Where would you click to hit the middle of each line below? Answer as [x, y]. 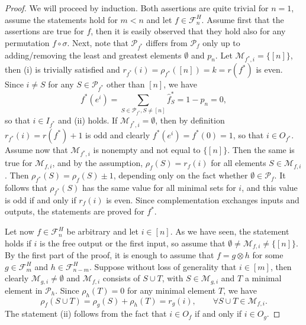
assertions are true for [44, 31]
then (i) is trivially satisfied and [62, 69]
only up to [221, 42]
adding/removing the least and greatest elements [93, 55]
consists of [121, 278]
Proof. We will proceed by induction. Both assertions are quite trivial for [137, 8]
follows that [26, 188]
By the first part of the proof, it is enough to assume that [109, 255]
